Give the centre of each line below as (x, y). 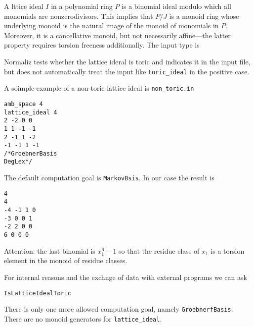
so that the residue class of (159, 250)
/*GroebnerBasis (31, 153)
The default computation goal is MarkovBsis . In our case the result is (109, 178)
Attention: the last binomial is (50, 250)
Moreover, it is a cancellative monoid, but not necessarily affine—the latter (117, 35)
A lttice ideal (24, 6)
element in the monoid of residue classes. (66, 260)
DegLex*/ (18, 162)
